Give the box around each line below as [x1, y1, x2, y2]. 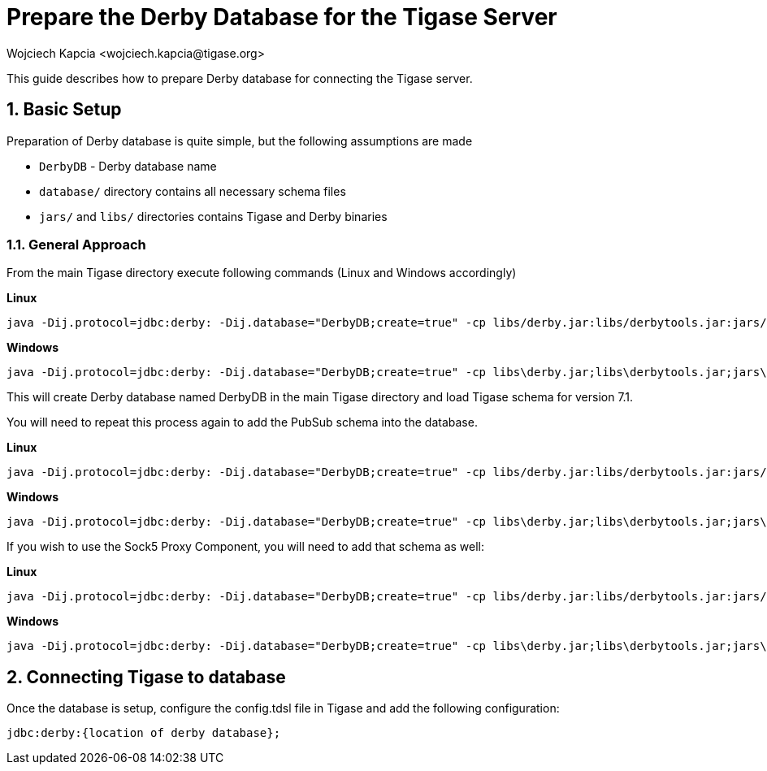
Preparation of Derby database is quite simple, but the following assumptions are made [6, 133, 473, 148]
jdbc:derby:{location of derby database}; [6, 726, 281, 740]
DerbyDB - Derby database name [39, 158, 217, 173]
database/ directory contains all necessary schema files [39, 184, 346, 198]
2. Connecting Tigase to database [6, 666, 286, 687]
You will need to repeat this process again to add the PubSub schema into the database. [6, 415, 478, 430]
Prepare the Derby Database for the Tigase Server [6, 3, 557, 31]
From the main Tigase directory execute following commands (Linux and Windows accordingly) [6, 266, 517, 280]
